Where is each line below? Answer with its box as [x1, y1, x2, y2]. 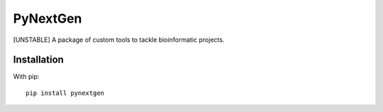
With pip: [13, 72, 40, 81]
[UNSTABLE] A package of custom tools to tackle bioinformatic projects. [13, 35, 225, 44]
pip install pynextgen [26, 89, 105, 97]
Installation [13, 54, 64, 66]
